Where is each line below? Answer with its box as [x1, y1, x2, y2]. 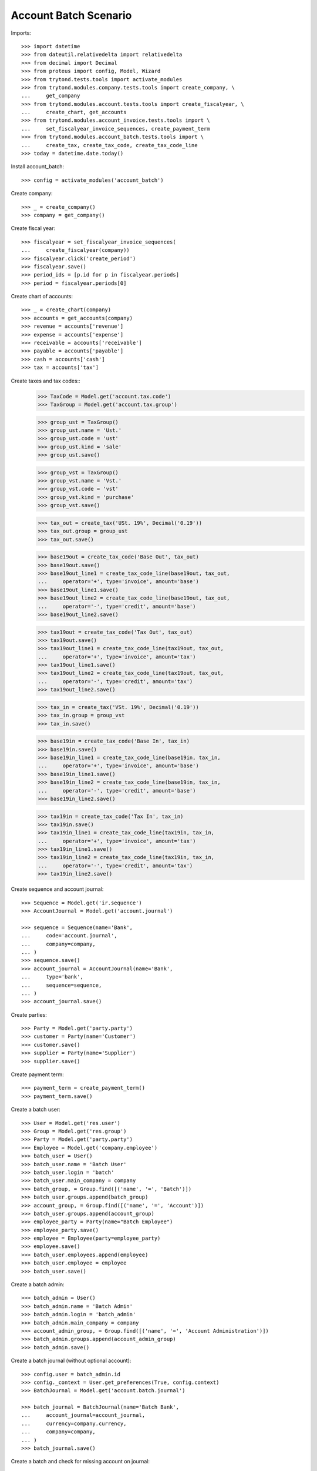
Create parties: [11, 1011, 47, 1018]
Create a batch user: [11, 1106, 61, 1113]
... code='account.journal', [21, 933, 117, 939]
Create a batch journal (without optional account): [11, 1357, 131, 1364]
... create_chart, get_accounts [21, 109, 127, 116]
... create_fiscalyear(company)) [21, 247, 130, 254]
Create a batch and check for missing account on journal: [11, 1458, 150, 1465]
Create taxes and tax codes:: [11, 377, 80, 384]
